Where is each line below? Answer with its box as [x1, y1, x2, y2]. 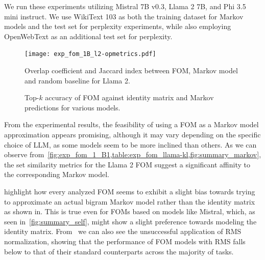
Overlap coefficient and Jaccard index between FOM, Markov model [25, 65, 238, 76]
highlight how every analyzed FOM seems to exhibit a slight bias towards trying [4, 186, 255, 196]
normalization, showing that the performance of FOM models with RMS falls [4, 236, 246, 246]
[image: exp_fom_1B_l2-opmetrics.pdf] [25, 50, 156, 58]
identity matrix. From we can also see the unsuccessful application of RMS [4, 226, 242, 237]
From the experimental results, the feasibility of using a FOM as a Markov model [4, 119, 259, 130]
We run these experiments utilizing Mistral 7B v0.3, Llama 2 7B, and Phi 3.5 [4, 1, 246, 11]
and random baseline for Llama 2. [25, 75, 130, 85]
